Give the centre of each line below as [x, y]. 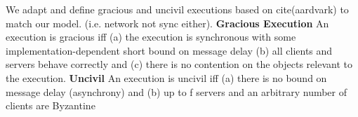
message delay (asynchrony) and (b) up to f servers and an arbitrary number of [177, 91]
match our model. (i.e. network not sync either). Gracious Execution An [167, 23]
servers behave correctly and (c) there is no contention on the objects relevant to [179, 64]
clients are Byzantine [51, 105]
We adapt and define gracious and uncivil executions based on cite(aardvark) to [177, 9]
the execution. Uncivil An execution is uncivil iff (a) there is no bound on [166, 77]
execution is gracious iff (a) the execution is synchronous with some [151, 37]
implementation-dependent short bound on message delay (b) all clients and [169, 50]
